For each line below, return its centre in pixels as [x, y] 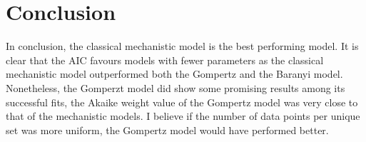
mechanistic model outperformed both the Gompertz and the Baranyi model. [174, 74]
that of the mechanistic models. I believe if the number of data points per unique [183, 116]
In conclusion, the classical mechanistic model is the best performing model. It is [182, 46]
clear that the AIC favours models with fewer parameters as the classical [165, 60]
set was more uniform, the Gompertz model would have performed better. [167, 130]
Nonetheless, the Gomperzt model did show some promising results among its [176, 87]
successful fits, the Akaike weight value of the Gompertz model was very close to [182, 102]
